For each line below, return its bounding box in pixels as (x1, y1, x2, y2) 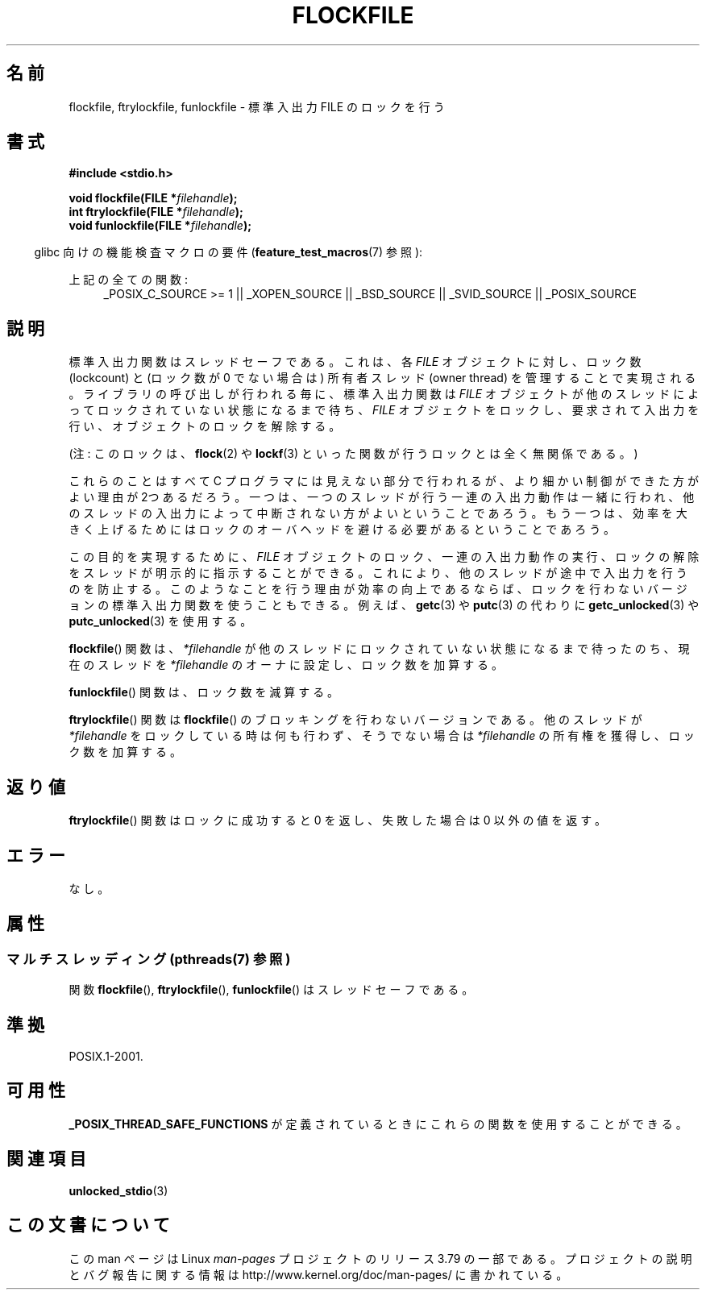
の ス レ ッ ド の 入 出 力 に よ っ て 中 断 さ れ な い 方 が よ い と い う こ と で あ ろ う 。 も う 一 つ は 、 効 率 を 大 (69, 506, 687, 521)
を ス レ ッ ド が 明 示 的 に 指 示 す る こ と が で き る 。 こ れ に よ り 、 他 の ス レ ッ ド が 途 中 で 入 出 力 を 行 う (69, 566, 687, 580)
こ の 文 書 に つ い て (6, 1215, 170, 1236)
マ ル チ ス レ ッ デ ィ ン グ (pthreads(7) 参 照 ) (6, 950, 291, 967)
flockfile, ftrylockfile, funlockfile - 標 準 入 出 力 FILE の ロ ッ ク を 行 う (69, 99, 445, 114)
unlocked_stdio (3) (69, 1183, 168, 1198)
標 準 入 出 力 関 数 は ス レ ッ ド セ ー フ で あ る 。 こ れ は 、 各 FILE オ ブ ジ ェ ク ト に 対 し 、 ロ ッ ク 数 (69, 355, 642, 369)
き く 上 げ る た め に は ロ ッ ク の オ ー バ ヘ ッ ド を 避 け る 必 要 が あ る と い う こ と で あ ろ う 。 (69, 522, 616, 537)
